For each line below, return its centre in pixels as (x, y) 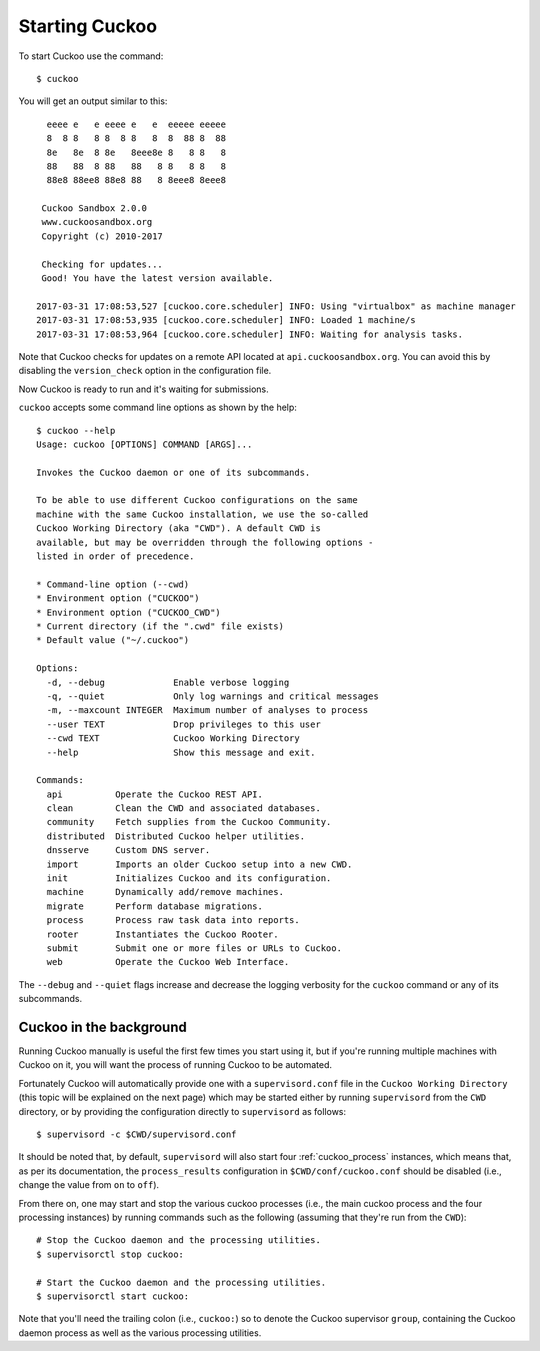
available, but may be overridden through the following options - (205, 542)
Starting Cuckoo (88, 26)
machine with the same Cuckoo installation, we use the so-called (202, 514)
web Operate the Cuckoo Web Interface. (168, 962)
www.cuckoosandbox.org (97, 222)
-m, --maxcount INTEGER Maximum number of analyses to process (207, 710)
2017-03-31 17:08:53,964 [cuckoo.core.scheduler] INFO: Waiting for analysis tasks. (250, 334)
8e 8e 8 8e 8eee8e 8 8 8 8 (136, 152)
